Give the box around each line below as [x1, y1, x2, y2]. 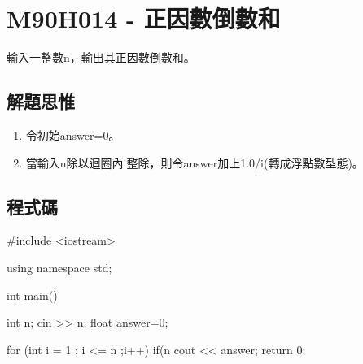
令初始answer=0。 [25, 126, 120, 143]
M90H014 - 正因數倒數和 [7, 2, 281, 35]
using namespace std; [7, 258, 112, 275]
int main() [7, 286, 58, 303]
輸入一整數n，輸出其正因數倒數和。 [7, 49, 195, 66]
